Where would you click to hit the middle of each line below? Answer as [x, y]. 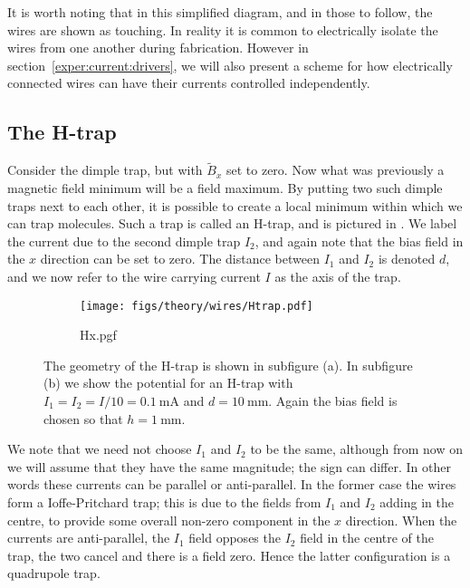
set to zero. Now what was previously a [335, 170]
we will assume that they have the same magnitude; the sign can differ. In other [229, 466]
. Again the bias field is [333, 400]
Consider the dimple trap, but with [105, 170]
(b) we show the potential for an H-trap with [168, 383]
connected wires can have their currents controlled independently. [189, 83]
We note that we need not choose [100, 449]
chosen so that [83, 418]
